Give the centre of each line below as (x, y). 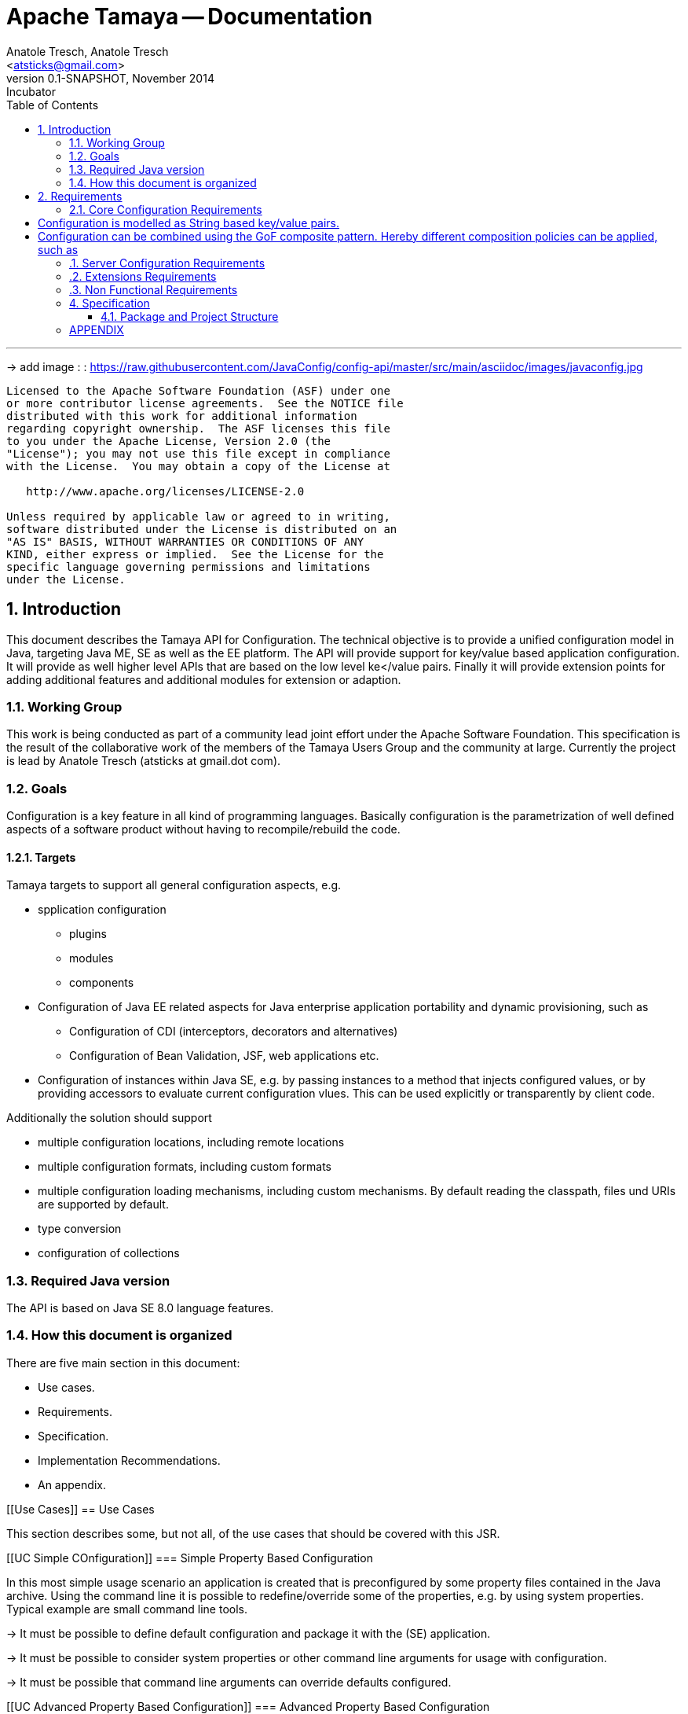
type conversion (80, 1229)
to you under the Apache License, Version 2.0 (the (169, 441)
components (102, 983)
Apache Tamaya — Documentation (190, 17)
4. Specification (110, 303)
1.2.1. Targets (41, 857)
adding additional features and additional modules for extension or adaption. (204, 679)
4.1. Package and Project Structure (190, 316)
